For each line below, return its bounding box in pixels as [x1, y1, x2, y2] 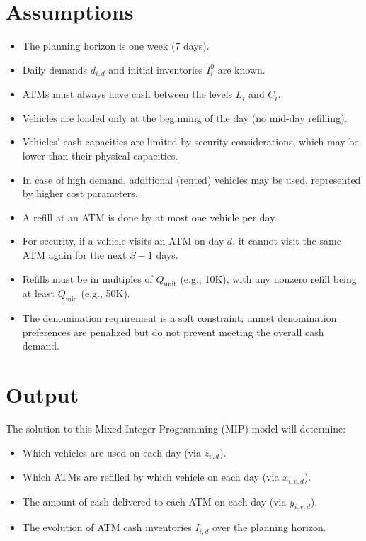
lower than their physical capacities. [22, 147, 178, 162]
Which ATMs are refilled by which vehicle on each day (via [22, 469, 280, 484]
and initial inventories [108, 62, 203, 77]
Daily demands [22, 62, 88, 77]
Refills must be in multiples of [22, 271, 153, 286]
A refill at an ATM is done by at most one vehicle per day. [22, 209, 278, 224]
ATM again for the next [22, 247, 127, 262]
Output [6, 380, 79, 409]
